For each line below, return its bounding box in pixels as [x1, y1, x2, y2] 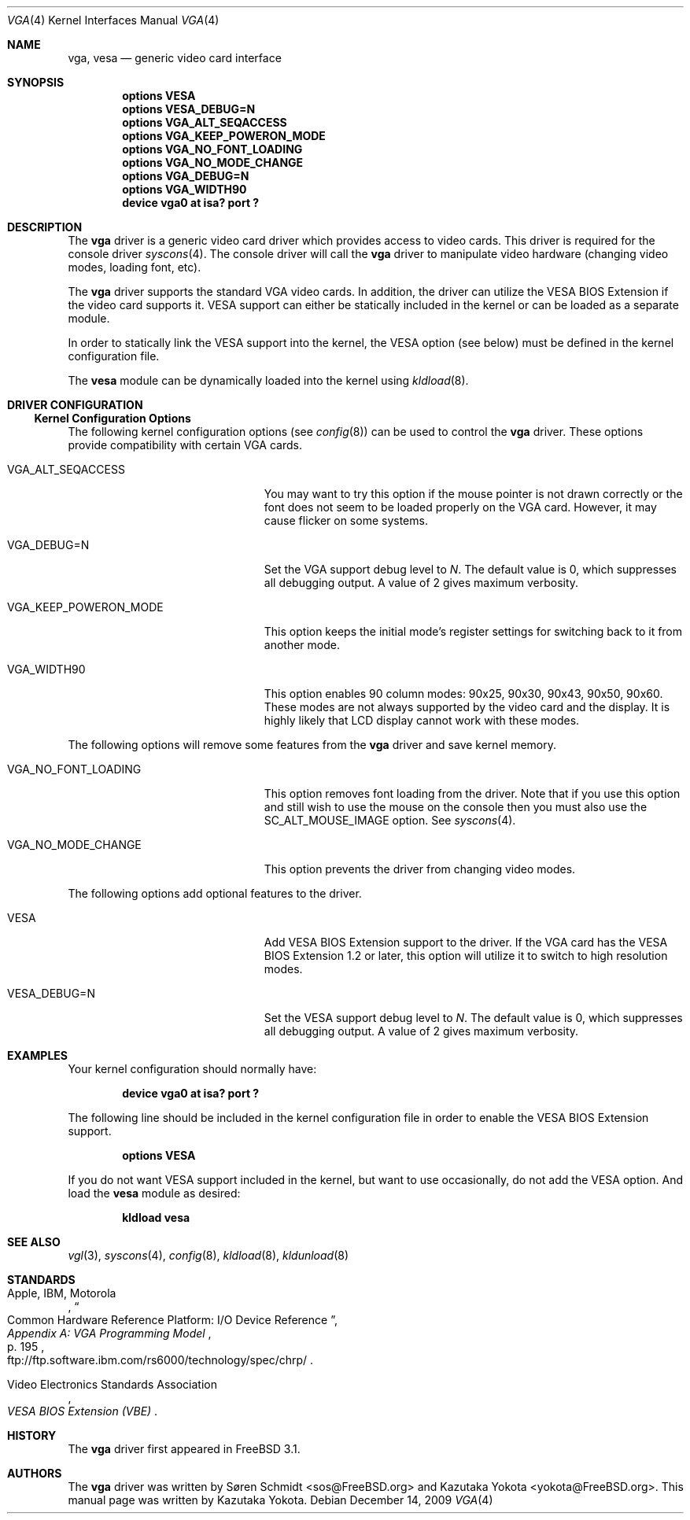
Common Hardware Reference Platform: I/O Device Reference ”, [7, 1313, 338, 1326]
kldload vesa [122, 1211, 190, 1224]
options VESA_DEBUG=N [122, 102, 256, 116]
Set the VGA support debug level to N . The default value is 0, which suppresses [264, 563, 677, 576]
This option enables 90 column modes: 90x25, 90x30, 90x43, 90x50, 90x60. [264, 687, 663, 700]
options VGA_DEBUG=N [122, 169, 249, 183]
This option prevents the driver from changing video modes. [264, 862, 576, 876]
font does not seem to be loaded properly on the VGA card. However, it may [264, 500, 657, 514]
